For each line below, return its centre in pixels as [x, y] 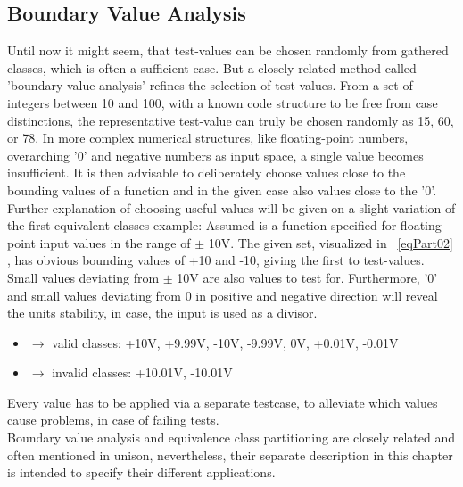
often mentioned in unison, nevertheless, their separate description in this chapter [230, 454]
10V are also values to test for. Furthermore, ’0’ [307, 277]
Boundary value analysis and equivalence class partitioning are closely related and [231, 437]
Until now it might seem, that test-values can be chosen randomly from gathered [228, 50]
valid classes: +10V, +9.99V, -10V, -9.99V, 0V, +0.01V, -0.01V [225, 342]
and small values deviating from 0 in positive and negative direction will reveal [223, 295]
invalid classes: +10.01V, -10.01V [142, 372]
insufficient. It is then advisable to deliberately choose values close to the [207, 173]
